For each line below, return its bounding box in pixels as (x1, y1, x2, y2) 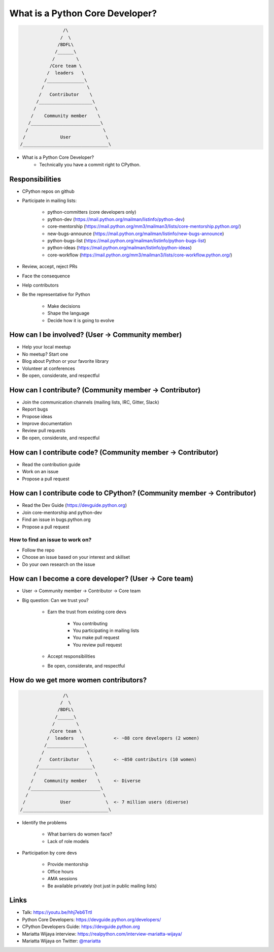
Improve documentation (22, 420, 72, 427)
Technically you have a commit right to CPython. (39, 161, 141, 167)
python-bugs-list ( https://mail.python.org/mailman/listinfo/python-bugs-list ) (47, 238, 207, 244)
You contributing (73, 620, 108, 626)
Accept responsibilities (47, 653, 95, 659)
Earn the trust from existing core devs (47, 609, 127, 615)
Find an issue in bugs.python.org (22, 516, 91, 523)
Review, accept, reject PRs (22, 264, 78, 270)
